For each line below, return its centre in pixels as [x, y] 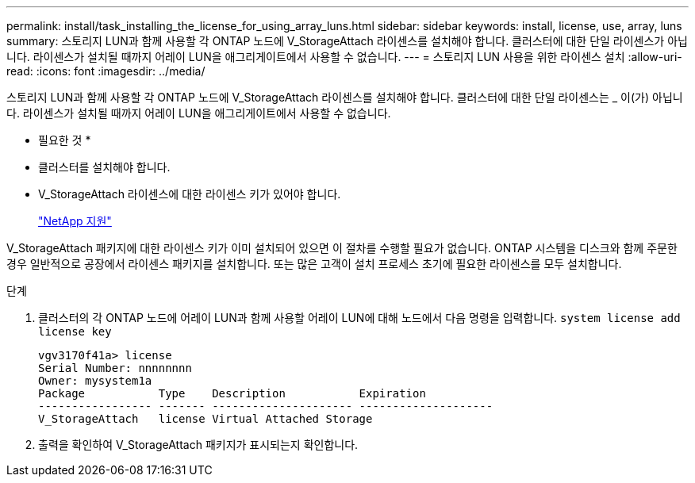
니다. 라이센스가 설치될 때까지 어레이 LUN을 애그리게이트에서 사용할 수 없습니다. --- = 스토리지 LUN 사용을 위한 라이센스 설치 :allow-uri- [344, 57]
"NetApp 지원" [75, 221]
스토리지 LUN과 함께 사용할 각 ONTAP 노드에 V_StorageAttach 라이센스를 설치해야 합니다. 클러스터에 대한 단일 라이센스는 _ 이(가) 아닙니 [345, 97]
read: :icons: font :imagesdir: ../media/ [106, 71]
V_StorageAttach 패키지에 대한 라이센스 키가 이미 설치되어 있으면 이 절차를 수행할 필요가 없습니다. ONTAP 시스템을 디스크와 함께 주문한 [342, 248]
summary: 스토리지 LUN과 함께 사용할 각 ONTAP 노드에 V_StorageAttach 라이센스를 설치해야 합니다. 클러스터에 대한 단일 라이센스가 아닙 [347, 41]
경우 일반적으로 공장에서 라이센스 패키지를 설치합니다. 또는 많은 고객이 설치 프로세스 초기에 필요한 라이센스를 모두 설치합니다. [314, 264]
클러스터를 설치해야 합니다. [104, 167]
